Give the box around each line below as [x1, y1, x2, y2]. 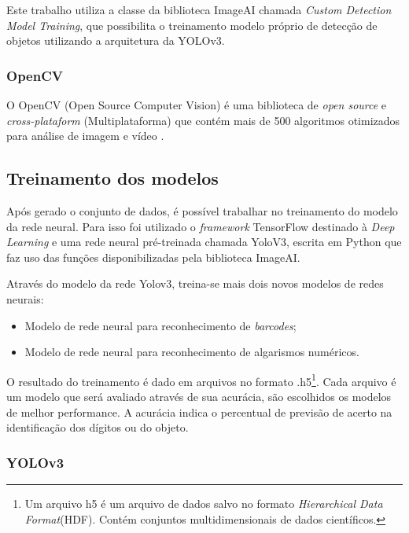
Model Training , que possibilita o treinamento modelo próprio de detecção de [6, 17, 378, 33]
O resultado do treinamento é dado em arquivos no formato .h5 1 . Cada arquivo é [6, 370, 396, 389]
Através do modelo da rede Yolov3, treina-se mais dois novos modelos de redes [6, 275, 384, 292]
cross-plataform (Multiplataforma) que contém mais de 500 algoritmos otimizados [6, 112, 400, 128]
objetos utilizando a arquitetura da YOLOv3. [6, 32, 225, 49]
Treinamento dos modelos [6, 166, 219, 190]
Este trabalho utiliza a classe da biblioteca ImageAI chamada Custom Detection [6, 2, 392, 17]
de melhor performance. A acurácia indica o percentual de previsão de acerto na [6, 403, 392, 420]
